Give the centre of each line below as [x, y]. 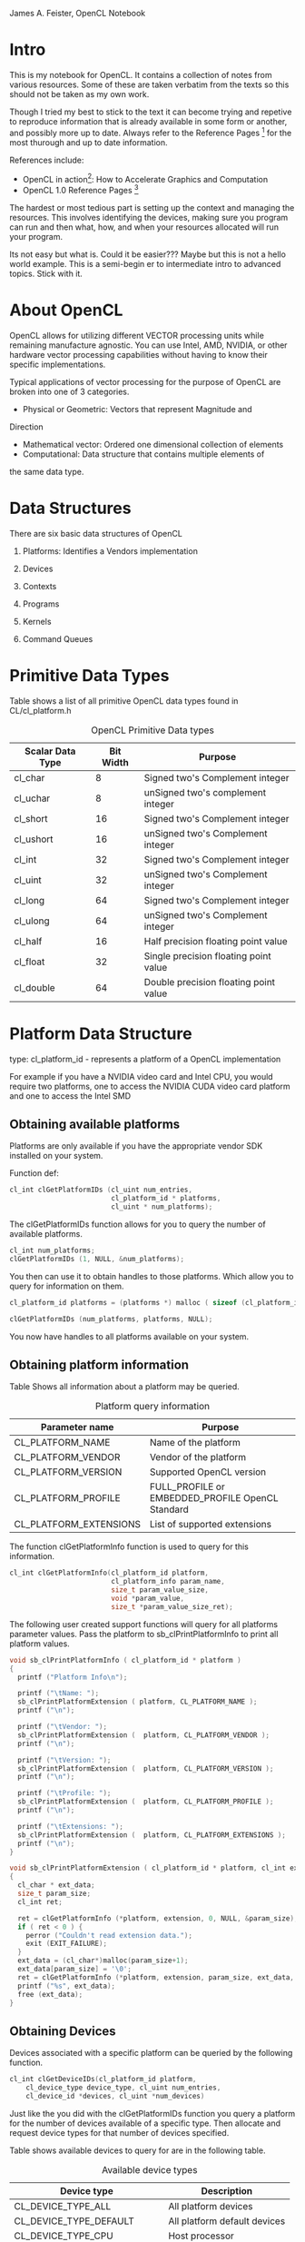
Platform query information [152, 1407]
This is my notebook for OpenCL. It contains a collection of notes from [141, 74]
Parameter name [77, 1427]
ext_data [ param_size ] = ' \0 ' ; [74, 1970]
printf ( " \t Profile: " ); [64, 1793]
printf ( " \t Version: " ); [64, 1760]
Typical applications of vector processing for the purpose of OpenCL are [145, 381]
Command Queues [58, 638]
